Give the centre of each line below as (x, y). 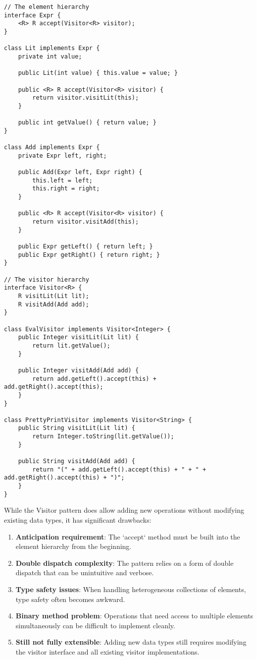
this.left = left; (62, 180)
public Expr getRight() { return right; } (89, 255)
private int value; (50, 56)
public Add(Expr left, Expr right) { (80, 172)
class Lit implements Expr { (52, 48)
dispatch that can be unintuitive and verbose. (85, 572)
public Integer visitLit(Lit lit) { (78, 337)
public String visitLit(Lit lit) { (77, 428)
